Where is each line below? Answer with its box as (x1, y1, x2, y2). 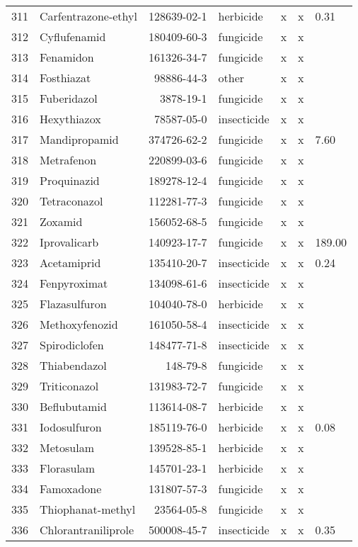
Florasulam (40, 460, 96, 476)
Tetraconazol (40, 193, 103, 209)
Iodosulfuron (40, 419, 102, 435)
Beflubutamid (40, 398, 107, 415)
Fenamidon (40, 49, 94, 65)
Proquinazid (40, 172, 100, 188)
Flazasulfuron (40, 295, 107, 312)
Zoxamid (40, 213, 83, 230)
